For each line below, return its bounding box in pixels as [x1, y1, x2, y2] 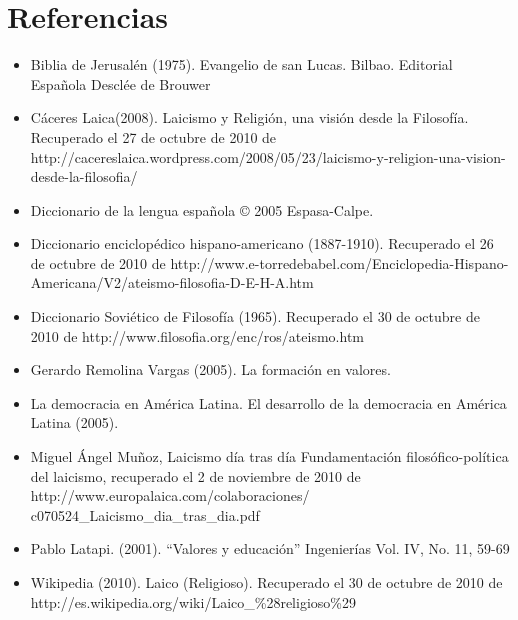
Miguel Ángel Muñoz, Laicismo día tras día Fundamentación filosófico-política [30, 446, 509, 467]
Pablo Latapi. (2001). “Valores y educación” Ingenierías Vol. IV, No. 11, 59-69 [30, 538, 510, 559]
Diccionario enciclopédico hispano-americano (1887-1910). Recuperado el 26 [30, 233, 494, 254]
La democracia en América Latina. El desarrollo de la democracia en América [30, 392, 507, 413]
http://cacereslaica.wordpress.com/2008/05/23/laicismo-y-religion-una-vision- [30, 146, 506, 167]
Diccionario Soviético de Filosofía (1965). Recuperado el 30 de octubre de [30, 306, 480, 327]
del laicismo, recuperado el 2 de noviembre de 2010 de [30, 465, 361, 486]
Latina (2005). [30, 412, 119, 433]
